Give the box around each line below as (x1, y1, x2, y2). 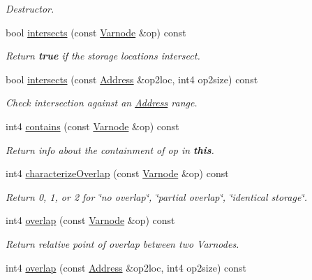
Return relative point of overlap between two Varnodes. (6, 236, 239, 251)
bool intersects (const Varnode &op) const (6, 24, 186, 39)
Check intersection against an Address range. (6, 95, 198, 110)
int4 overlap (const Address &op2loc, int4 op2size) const (6, 260, 247, 274)
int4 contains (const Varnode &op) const (6, 118, 179, 133)
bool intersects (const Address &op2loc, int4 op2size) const (6, 71, 258, 86)
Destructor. (6, 1, 54, 15)
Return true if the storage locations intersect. (6, 48, 200, 63)
